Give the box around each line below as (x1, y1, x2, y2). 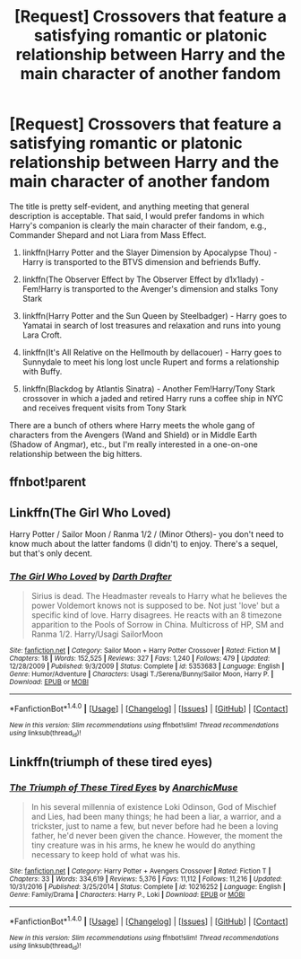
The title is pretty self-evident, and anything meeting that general (9, 200, 250, 212)
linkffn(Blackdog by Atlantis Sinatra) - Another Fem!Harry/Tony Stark (21, 383, 276, 394)
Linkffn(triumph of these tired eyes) (9, 754, 213, 770)
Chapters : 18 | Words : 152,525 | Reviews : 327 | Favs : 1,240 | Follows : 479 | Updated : (9, 654, 271, 664)
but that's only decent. (9, 548, 92, 559)
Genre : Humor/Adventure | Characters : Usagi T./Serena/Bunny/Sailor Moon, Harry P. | (9, 670, 274, 679)
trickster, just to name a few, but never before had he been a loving (30, 821, 279, 831)
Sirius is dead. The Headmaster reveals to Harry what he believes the (30, 591, 288, 602)
